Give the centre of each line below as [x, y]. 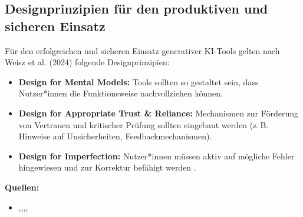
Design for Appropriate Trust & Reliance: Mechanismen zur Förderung [159, 113]
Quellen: [22, 187]
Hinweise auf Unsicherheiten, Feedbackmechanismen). [115, 136]
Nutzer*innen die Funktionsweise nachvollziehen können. [121, 93]
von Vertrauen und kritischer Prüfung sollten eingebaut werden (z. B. [144, 124]
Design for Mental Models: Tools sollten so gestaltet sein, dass [139, 81]
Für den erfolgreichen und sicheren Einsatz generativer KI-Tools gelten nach [142, 50]
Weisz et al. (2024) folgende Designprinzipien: [87, 62]
